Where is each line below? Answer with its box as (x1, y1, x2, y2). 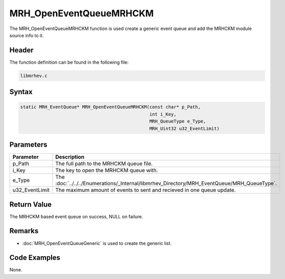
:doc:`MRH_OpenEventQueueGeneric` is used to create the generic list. (22, 240, 172, 246)
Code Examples (9, 254, 61, 262)
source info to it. (9, 32, 44, 38)
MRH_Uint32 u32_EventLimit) (149, 125, 220, 131)
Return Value (9, 200, 52, 209)
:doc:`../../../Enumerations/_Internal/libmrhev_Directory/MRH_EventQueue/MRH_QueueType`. (55, 180, 277, 187)
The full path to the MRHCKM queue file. (55, 160, 153, 168)
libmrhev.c (20, 73, 47, 78)
